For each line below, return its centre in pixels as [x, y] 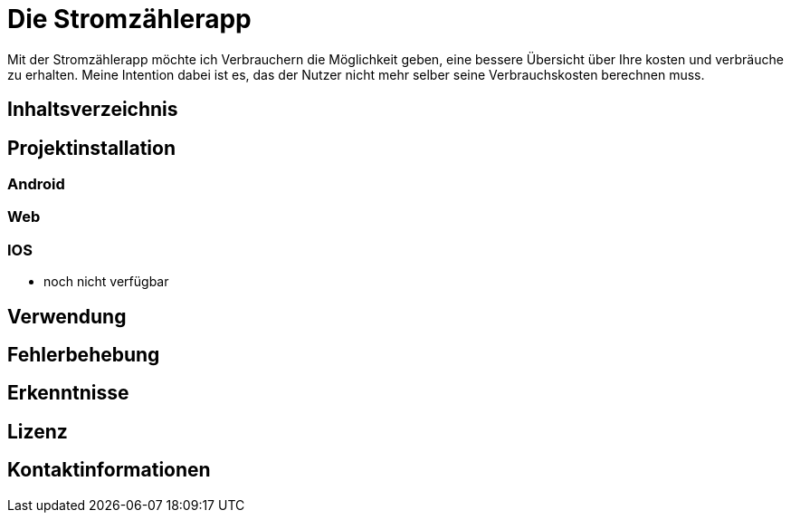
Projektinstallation [92, 148]
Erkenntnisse [68, 393]
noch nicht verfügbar [106, 282]
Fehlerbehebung [84, 354]
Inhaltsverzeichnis [93, 110]
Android [36, 184]
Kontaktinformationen [109, 470]
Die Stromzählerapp [129, 19]
